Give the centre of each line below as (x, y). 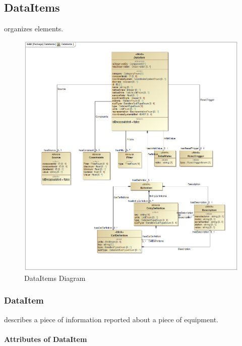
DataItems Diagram (55, 278)
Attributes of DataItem (46, 339)
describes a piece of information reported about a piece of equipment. (111, 319)
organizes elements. (34, 29)
